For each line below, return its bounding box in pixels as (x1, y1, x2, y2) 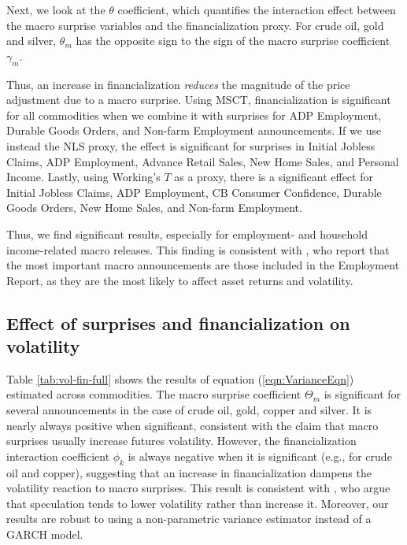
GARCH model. (6, 526, 83, 543)
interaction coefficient (6, 447, 110, 464)
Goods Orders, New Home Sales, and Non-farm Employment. (6, 199, 302, 216)
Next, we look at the (6, 2, 105, 17)
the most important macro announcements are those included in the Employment (6, 257, 400, 273)
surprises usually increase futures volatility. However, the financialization (6, 432, 357, 449)
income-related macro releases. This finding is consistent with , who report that (6, 241, 390, 258)
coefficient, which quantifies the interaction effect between (117, 2, 396, 17)
